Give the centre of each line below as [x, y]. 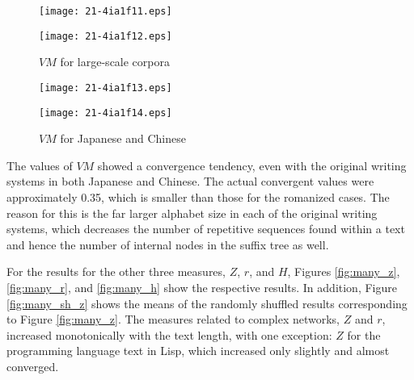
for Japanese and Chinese [123, 138]
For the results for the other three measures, [116, 271]
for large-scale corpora [115, 62]
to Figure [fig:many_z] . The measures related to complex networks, [173, 319]
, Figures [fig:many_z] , [344, 271]
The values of [40, 165]
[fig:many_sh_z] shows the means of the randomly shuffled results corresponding [207, 303]
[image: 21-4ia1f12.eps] [106, 36]
